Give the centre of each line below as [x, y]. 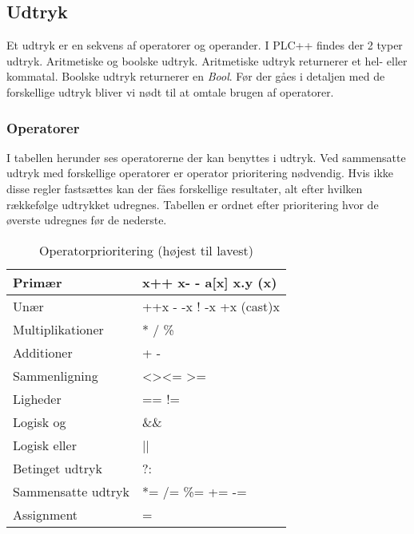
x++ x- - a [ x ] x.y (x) [209, 282]
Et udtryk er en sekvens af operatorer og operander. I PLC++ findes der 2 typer [205, 45]
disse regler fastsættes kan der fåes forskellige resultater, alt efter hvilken [185, 188]
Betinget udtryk [58, 468]
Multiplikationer [58, 329]
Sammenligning [56, 375]
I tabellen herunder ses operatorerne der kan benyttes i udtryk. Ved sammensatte [206, 157]
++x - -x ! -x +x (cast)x [211, 306]
